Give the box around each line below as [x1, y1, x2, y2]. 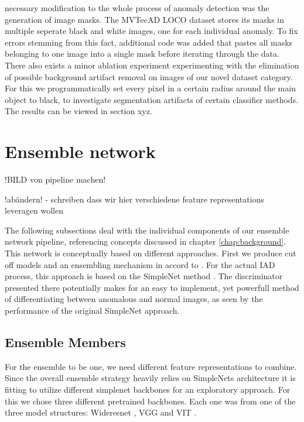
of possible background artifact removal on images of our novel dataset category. [5, 70, 293, 83]
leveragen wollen [5, 204, 63, 217]
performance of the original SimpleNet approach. [5, 304, 180, 316]
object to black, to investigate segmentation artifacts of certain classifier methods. [5, 93, 299, 105]
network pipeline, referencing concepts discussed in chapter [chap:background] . [5, 235, 286, 248]
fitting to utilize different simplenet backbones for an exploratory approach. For [5, 383, 291, 395]
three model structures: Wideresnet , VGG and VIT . [5, 406, 197, 418]
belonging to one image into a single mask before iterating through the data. [5, 47, 279, 60]
